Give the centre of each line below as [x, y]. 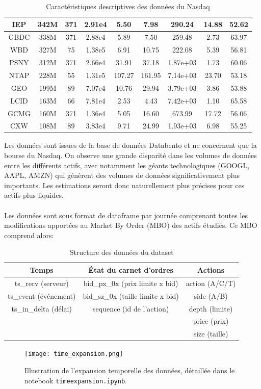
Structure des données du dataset [122, 252]
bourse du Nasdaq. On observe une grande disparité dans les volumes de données [130, 155]
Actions [211, 269]
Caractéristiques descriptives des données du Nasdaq [128, 6]
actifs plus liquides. [34, 195]
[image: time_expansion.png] [74, 354]
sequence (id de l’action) [131, 308]
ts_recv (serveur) [42, 283]
